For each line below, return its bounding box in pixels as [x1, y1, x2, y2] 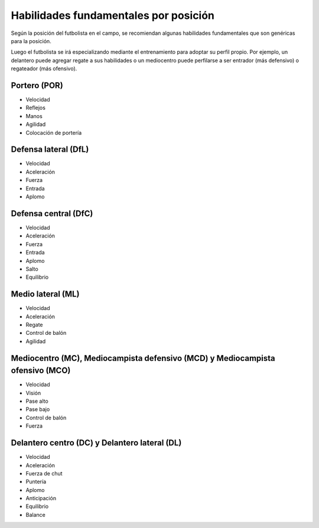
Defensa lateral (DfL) [11, 145, 89, 155]
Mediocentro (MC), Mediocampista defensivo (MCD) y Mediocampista [11, 353, 276, 363]
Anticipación [25, 495, 56, 502]
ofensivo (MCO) [11, 366, 71, 376]
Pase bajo [25, 406, 50, 413]
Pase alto [25, 397, 48, 405]
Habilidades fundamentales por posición [11, 9, 215, 22]
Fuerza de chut [25, 470, 63, 477]
